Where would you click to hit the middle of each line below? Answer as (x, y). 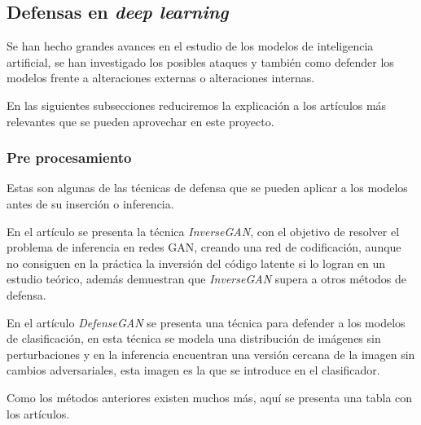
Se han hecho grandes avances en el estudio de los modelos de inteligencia (190, 46)
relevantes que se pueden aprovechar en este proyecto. (140, 121)
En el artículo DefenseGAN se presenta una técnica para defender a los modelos (206, 322)
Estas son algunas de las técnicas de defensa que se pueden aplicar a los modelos (207, 188)
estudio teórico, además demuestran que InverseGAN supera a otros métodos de (207, 279)
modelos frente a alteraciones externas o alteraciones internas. (161, 78)
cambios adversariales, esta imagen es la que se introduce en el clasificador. (193, 370)
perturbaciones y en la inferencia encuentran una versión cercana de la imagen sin (211, 354)
